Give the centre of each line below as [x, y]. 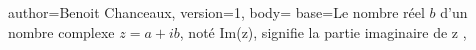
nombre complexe [61, 31]
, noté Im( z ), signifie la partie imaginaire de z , [323, 31]
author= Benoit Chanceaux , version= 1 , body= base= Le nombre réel [216, 12]
